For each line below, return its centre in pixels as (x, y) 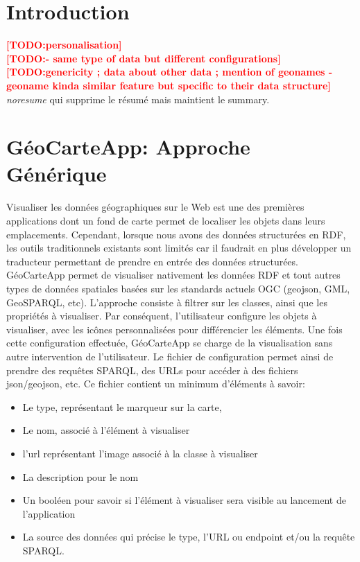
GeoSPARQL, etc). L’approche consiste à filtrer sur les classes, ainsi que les (167, 302)
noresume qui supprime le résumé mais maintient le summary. (138, 99)
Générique (57, 174)
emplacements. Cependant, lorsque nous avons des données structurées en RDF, (176, 234)
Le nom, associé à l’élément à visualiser (106, 430)
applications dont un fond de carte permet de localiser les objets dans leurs (166, 220)
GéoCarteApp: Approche (128, 147)
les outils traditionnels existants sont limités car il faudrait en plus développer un (179, 248)
